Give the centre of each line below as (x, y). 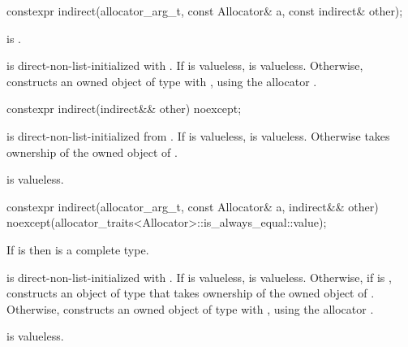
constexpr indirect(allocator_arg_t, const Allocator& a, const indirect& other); (205, 11)
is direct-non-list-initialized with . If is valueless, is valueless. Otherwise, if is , (199, 277)
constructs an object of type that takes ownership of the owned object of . (191, 293)
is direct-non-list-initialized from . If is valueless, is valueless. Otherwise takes (198, 135)
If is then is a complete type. (78, 249)
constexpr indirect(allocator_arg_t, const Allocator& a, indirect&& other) (193, 206)
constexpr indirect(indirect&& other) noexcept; (124, 108)
